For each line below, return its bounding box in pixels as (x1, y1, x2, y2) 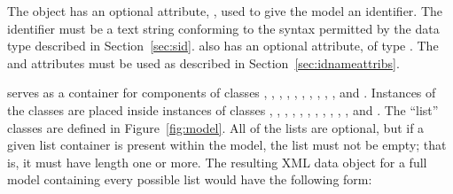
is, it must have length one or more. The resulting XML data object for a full (7, 152, 427, 171)
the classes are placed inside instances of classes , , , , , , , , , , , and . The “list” (7, 100, 439, 119)
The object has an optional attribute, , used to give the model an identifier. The (7, 2, 443, 19)
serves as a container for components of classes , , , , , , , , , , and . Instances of (7, 83, 436, 102)
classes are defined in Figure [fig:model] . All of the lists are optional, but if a (7, 118, 425, 136)
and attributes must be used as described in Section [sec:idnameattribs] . (7, 53, 400, 72)
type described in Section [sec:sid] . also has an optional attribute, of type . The (7, 36, 439, 55)
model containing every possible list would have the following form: (7, 170, 372, 189)
